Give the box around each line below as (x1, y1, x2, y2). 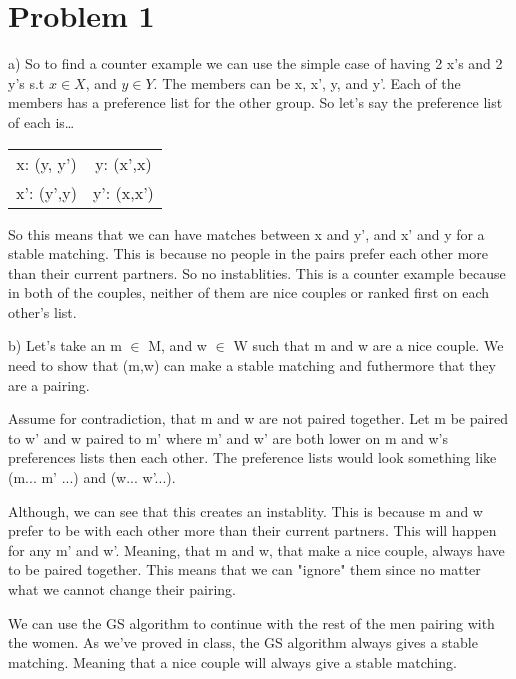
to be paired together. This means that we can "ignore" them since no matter (8, 559, 481, 580)
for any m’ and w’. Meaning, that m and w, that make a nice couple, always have (8, 539, 505, 560)
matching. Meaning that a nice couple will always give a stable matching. (8, 651, 457, 672)
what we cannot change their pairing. (8, 579, 236, 599)
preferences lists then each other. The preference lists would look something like (8, 447, 497, 468)
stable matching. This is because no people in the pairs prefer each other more (8, 243, 489, 264)
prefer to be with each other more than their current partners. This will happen (8, 520, 497, 541)
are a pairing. (8, 374, 90, 395)
